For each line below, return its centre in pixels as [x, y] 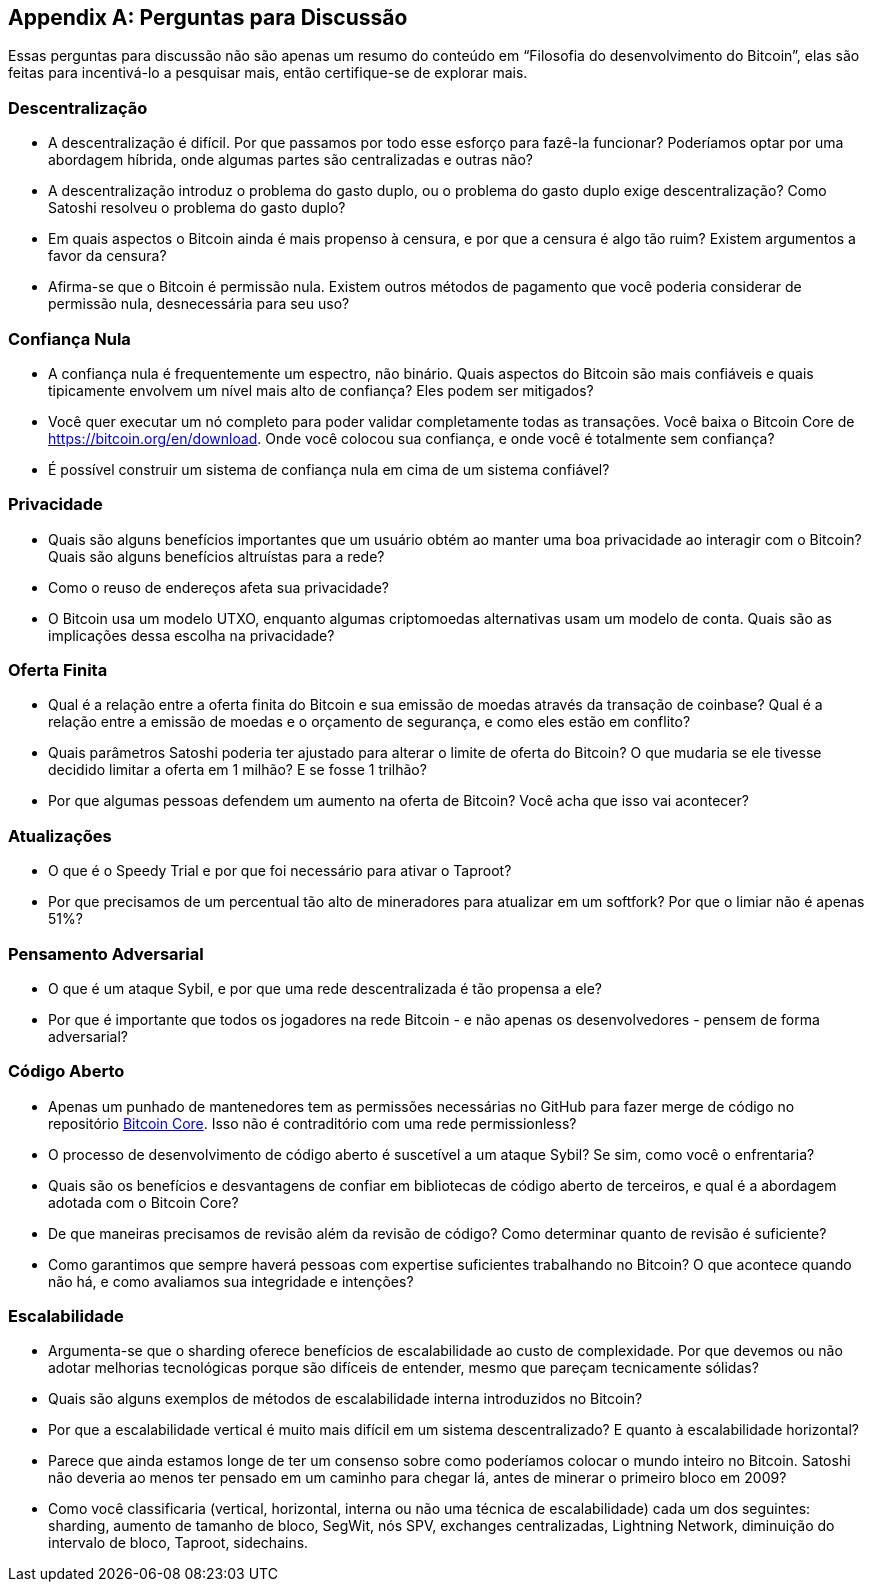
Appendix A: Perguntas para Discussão [208, 17]
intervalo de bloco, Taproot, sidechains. [178, 1543]
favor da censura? [107, 256]
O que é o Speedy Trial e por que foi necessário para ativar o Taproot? [280, 871]
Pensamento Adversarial [106, 953]
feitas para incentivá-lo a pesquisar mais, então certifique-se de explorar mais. [268, 73]
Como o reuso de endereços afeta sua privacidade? [218, 587]
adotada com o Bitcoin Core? [143, 1202]
